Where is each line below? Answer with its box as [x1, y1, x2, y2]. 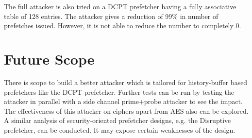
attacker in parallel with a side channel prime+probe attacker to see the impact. [4, 96, 243, 106]
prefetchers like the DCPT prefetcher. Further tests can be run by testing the [4, 86, 235, 97]
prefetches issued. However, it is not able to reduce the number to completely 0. [4, 20, 241, 31]
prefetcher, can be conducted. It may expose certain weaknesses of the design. [4, 124, 235, 135]
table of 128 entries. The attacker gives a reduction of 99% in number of [4, 11, 218, 21]
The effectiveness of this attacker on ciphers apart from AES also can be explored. [4, 105, 249, 116]
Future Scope [4, 49, 95, 69]
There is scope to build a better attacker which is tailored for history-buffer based [4, 77, 248, 87]
